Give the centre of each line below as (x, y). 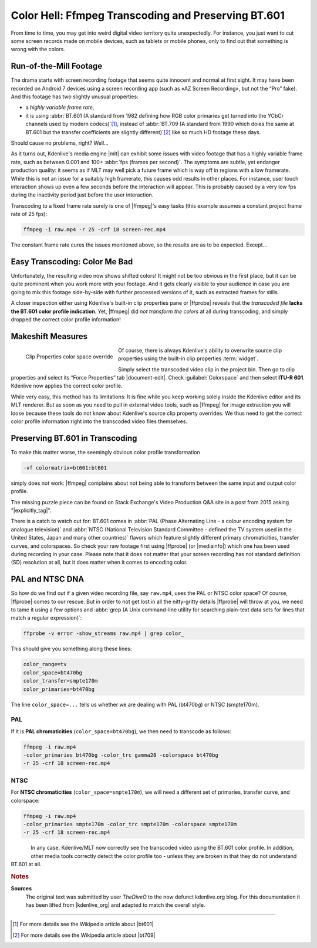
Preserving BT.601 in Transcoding (74, 438)
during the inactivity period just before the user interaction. (82, 195)
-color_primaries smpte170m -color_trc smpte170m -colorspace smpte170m (130, 824)
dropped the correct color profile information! (66, 319)
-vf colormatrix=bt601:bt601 (65, 468)
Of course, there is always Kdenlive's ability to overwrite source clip (200, 350)
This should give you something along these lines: (71, 649)
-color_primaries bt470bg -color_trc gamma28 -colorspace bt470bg (121, 755)
